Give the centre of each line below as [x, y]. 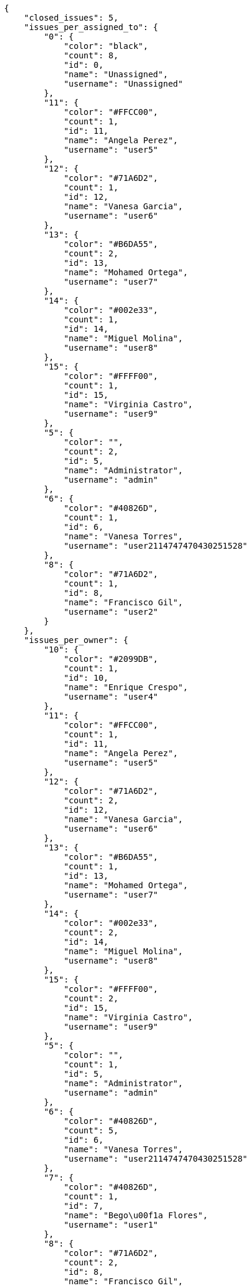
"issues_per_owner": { [76, 640]
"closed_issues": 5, [71, 18]
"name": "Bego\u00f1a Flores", [136, 1215]
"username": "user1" [111, 1225]
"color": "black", [106, 46]
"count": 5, [91, 1130]
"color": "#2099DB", [111, 659]
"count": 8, [91, 55]
